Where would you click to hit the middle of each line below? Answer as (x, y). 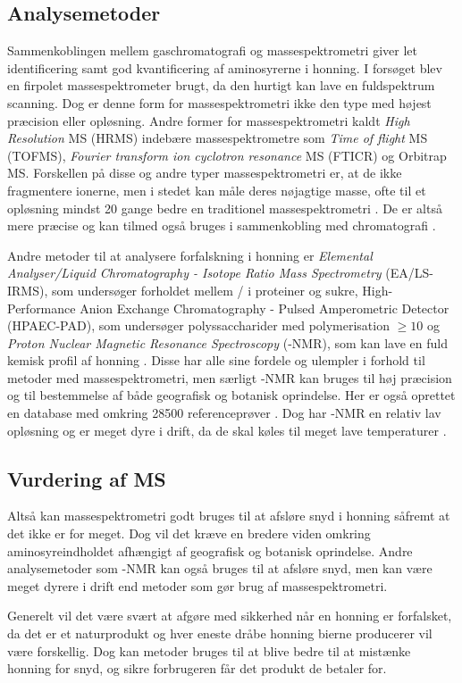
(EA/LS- (409, 273)
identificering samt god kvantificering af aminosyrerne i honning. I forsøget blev (225, 67)
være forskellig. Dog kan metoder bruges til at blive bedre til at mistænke (209, 650)
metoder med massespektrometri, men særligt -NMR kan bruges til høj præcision (230, 377)
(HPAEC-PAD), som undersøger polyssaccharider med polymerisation (198, 325)
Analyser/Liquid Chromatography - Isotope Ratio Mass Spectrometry (194, 273)
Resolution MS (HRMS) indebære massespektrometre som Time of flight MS (218, 138)
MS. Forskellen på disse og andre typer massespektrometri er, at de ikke (205, 173)
